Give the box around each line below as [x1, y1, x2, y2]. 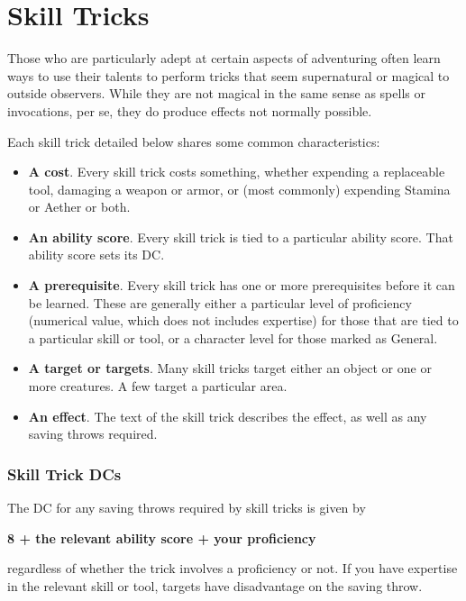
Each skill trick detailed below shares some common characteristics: [7, 132, 380, 150]
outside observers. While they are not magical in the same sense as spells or [7, 84, 425, 103]
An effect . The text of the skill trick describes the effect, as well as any [28, 406, 427, 425]
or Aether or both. [28, 197, 131, 216]
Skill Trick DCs [7, 462, 122, 485]
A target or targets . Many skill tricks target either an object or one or [28, 359, 432, 378]
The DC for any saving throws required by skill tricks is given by [7, 498, 366, 517]
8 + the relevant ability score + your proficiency [7, 528, 316, 547]
